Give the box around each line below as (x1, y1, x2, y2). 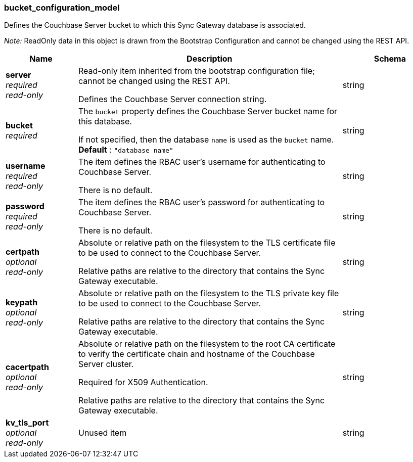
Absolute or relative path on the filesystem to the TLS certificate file (78, 238, 336, 248)
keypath (6, 297, 38, 308)
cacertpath (6, 362, 49, 373)
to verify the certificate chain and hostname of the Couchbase (78, 349, 315, 359)
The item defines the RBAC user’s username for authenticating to (78, 157, 326, 167)
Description (187, 54, 233, 64)
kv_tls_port (6, 418, 49, 428)
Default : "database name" (78, 145, 173, 155)
